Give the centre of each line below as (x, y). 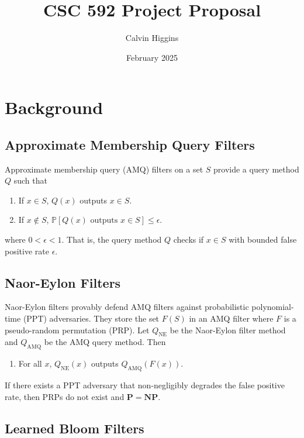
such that (30, 180)
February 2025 (152, 57)
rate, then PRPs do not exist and (65, 396)
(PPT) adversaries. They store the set (91, 318)
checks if (189, 239)
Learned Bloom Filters (75, 428)
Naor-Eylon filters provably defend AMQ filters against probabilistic (127, 307)
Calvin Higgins (152, 38)
